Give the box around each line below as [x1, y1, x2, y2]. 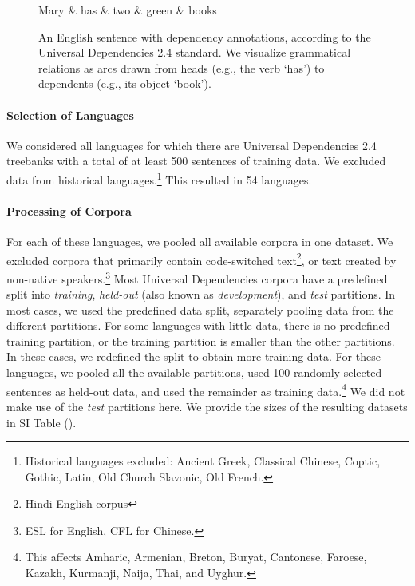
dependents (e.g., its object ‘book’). [38, 75, 211, 92]
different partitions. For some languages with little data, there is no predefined [6, 317, 390, 334]
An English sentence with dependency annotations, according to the [38, 28, 371, 45]
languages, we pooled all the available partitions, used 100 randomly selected [6, 364, 382, 381]
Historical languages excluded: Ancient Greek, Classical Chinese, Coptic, [25, 453, 381, 469]
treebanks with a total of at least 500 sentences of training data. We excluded [6, 152, 386, 169]
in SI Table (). [6, 414, 77, 430]
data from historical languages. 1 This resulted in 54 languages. [6, 168, 312, 188]
